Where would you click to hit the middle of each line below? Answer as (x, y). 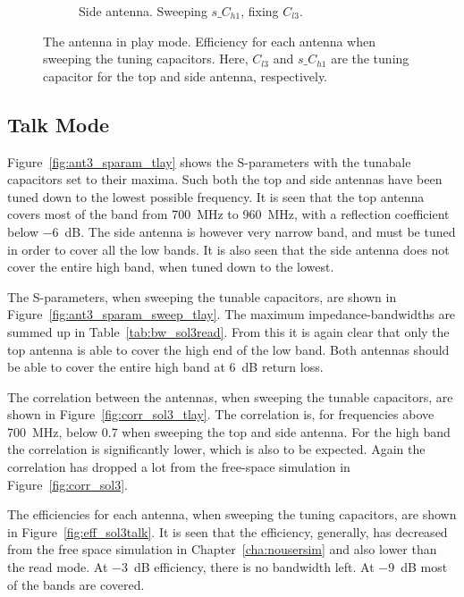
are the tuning (370, 59)
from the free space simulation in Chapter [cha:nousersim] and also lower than (222, 549)
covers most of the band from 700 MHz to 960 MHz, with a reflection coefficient (228, 214)
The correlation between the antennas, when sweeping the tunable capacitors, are (230, 396)
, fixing (260, 11)
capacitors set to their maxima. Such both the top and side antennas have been (225, 179)
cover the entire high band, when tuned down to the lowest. (171, 267)
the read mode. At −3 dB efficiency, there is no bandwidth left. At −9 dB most (228, 567)
